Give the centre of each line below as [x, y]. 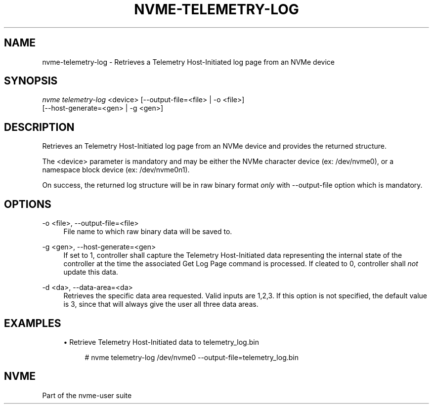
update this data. [91, 272]
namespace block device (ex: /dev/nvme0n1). [116, 170]
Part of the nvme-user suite [87, 395]
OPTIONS [28, 204]
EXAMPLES [33, 323]
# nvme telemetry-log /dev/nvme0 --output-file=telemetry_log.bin [192, 357]
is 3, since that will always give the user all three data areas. [161, 304]
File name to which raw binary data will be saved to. [148, 232]
